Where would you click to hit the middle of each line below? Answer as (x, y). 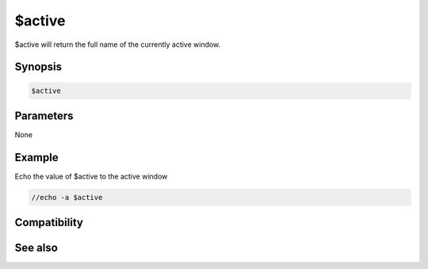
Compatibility (49, 223)
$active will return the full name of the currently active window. (118, 44)
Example (36, 158)
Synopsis (38, 67)
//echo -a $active (67, 197)
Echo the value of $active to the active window (91, 176)
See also (36, 248)
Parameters (44, 115)
